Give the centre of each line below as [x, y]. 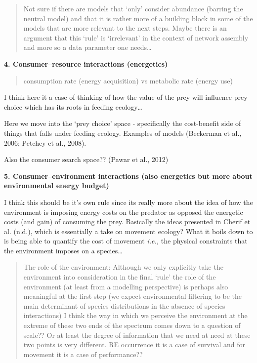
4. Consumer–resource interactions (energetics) [86, 63]
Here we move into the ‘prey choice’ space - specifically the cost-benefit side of [123, 123]
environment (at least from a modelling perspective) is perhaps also [126, 286]
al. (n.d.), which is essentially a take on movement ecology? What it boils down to [128, 231]
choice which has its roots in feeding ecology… [73, 106]
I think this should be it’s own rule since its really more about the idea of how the [128, 202]
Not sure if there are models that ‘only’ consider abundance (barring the [133, 8]
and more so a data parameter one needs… [87, 47]
